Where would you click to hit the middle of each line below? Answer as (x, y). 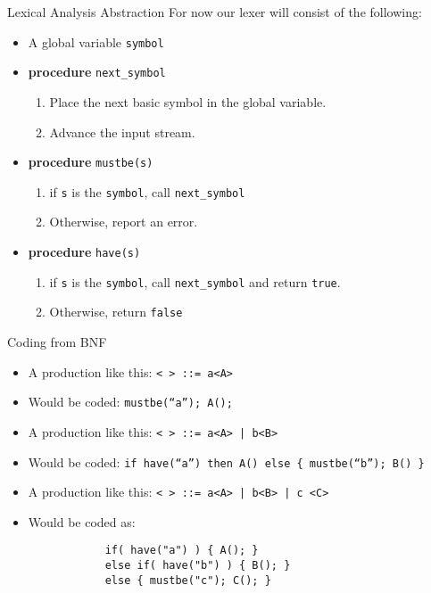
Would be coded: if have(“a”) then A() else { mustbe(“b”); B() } (226, 461)
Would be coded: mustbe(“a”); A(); (130, 402)
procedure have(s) (84, 251)
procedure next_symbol (97, 72)
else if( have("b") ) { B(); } (198, 566)
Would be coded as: (82, 521)
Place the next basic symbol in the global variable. (188, 101)
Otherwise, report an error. (124, 222)
